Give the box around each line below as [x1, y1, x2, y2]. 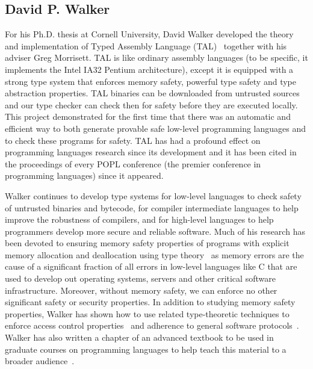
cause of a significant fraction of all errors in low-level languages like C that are [5, 260, 297, 273]
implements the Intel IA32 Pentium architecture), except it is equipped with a [5, 63, 294, 75]
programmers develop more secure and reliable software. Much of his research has [5, 225, 305, 237]
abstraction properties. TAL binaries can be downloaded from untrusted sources [5, 87, 300, 99]
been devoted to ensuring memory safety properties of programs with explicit [5, 237, 290, 249]
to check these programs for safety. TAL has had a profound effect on [5, 134, 261, 146]
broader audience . [5, 355, 75, 367]
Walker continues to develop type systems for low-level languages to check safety [5, 189, 302, 202]
